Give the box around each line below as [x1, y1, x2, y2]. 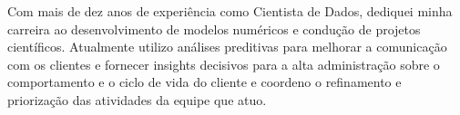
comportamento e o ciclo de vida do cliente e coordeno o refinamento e [7, 72, 402, 91]
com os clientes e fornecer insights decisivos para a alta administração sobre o [7, 54, 440, 73]
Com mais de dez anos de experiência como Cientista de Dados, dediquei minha [7, 2, 453, 20]
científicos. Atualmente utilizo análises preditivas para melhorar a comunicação [7, 37, 447, 56]
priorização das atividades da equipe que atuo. [7, 90, 267, 109]
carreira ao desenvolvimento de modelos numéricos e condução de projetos [7, 19, 421, 38]
